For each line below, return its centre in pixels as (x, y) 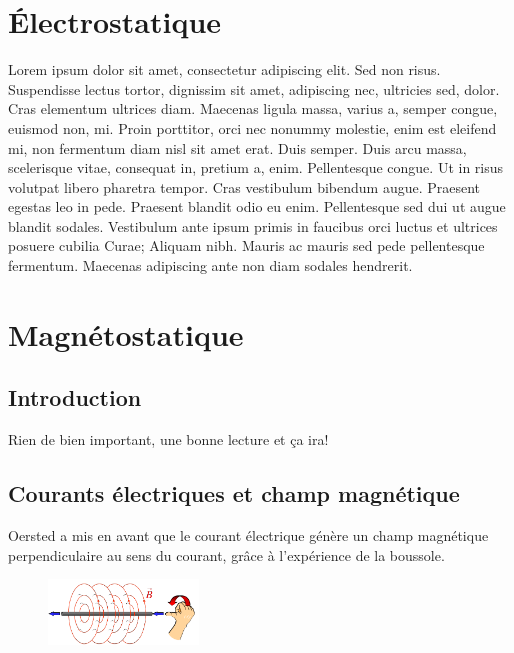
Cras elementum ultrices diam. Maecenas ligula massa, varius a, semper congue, (253, 108)
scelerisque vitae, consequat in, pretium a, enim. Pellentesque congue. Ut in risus (256, 167)
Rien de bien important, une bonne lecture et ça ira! (168, 439)
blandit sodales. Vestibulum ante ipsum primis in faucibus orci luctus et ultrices (253, 225)
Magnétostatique (126, 333)
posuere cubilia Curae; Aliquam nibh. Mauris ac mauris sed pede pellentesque (246, 245)
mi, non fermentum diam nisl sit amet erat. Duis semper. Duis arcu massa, (237, 147)
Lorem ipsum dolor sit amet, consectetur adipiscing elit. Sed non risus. (224, 69)
